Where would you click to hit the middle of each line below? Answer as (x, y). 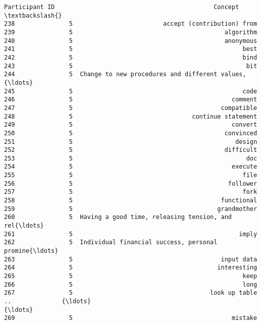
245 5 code (131, 91)
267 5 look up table (131, 293)
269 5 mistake (131, 318)
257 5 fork (131, 192)
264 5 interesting (131, 268)
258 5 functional (131, 201)
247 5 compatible (131, 108)
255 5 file (131, 175)
